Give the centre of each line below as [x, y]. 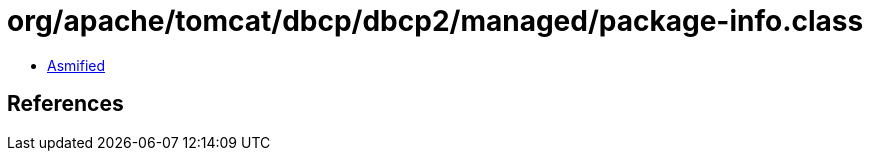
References [65, 104]
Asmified [76, 65]
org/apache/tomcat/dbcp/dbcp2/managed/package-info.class [435, 21]
